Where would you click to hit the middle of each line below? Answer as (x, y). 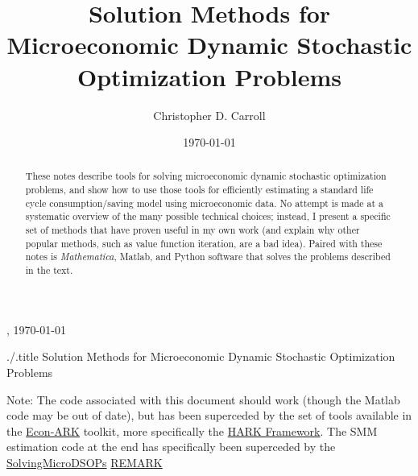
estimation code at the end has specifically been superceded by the (171, 447)
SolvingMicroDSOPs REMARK (85, 462)
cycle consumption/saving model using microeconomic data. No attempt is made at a (204, 203)
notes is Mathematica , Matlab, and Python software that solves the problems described (208, 257)
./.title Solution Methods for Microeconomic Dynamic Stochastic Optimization (201, 356)
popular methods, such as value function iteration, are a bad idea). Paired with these (204, 243)
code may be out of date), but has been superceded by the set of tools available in (209, 415)
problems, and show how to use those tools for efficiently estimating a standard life (199, 190)
